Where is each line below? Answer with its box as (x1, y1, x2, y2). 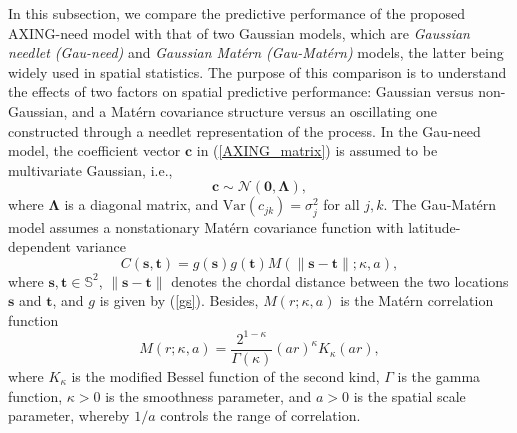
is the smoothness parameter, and (105, 385, 312, 406)
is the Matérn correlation (340, 290, 494, 311)
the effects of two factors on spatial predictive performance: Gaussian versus (8, 81, 474, 102)
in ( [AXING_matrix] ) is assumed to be (196, 140, 438, 161)
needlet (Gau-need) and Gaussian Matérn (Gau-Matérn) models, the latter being (8, 42, 504, 63)
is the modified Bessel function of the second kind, (71, 366, 380, 387)
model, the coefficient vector (8, 140, 181, 161)
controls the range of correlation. (160, 405, 361, 426)
